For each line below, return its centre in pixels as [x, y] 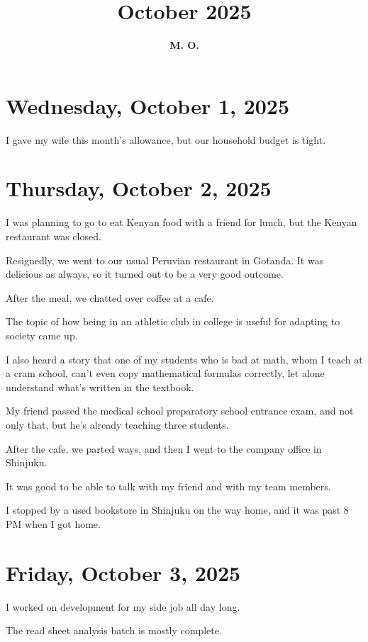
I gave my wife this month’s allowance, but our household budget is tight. [166, 139]
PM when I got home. [53, 523]
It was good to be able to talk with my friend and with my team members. [168, 486]
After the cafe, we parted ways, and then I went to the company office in [164, 448]
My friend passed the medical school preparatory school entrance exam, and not [180, 411]
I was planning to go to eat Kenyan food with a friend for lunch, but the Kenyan [182, 222]
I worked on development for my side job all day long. [123, 606]
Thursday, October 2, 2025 [139, 188]
